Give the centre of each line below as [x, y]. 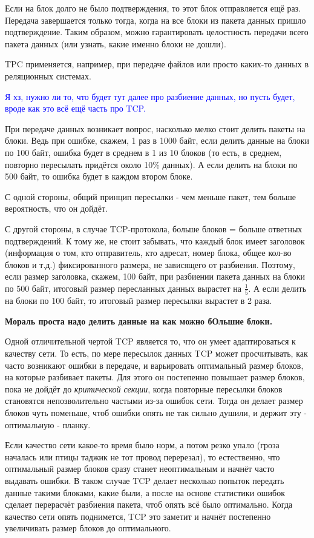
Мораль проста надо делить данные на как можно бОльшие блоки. [139, 321]
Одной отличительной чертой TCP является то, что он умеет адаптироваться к [150, 341]
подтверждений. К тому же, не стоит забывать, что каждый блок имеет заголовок [155, 240]
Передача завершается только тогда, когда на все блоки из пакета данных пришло [155, 20]
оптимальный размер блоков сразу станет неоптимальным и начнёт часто [140, 469]
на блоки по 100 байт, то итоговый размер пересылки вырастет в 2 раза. [139, 301]
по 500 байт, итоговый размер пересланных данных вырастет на [123, 288]
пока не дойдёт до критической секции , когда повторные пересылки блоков [144, 388]
